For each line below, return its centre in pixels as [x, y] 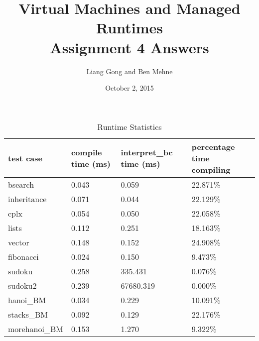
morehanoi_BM [36, 329]
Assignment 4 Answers [129, 47]
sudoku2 [22, 285]
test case [25, 158]
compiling [211, 169]
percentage [213, 146]
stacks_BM [28, 314]
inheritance [27, 199]
